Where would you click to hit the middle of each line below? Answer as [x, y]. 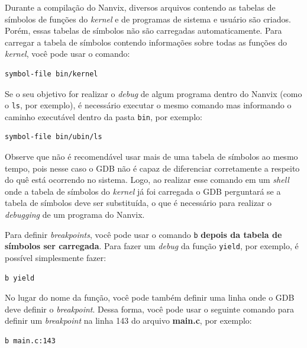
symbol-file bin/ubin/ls [54, 137]
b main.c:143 [30, 341]
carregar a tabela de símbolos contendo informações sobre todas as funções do [146, 42]
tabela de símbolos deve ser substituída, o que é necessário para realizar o [138, 203]
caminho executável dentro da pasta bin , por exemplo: [104, 116]
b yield [20, 278]
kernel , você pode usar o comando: [67, 54]
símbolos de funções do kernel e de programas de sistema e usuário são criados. [148, 19]
